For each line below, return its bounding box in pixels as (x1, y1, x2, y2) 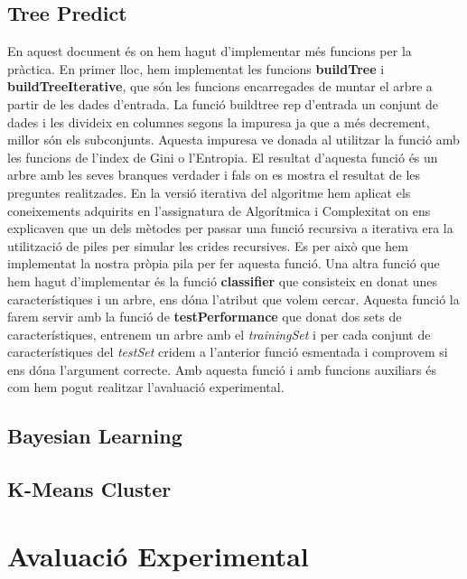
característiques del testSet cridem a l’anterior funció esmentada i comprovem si (7, 342, 448, 361)
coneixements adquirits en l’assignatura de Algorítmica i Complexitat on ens (7, 201, 431, 219)
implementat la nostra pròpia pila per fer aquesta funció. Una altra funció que (7, 254, 440, 273)
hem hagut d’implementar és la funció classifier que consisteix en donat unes (7, 271, 438, 290)
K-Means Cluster (7, 475, 172, 503)
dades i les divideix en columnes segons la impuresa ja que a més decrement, (7, 112, 430, 131)
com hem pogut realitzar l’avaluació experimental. (7, 378, 285, 397)
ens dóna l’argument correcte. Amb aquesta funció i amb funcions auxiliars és (7, 360, 436, 378)
